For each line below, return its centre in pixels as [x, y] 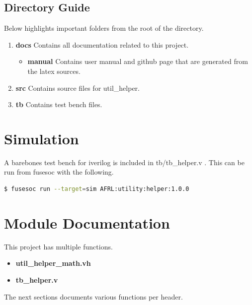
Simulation [42, 138]
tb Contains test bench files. [59, 104]
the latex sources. [54, 71]
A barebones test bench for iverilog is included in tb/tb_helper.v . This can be [124, 162]
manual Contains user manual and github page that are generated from [138, 61]
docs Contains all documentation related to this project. [102, 44]
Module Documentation [87, 222]
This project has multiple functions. [58, 246]
